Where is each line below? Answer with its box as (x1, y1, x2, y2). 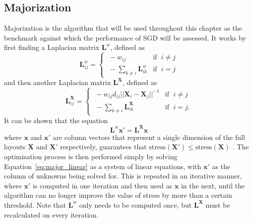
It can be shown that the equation (4, 115, 108, 125)
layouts (4, 141, 26, 152)
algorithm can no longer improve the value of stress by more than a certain (4, 190, 232, 200)
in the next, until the (181, 180, 245, 190)
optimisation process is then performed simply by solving (4, 151, 178, 161)
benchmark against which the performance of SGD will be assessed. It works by (4, 32, 246, 43)
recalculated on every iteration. (4, 209, 99, 220)
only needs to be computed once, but (79, 199, 192, 210)
